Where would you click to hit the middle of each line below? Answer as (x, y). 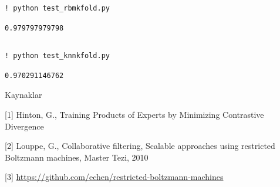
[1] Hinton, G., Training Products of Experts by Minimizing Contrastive (134, 114)
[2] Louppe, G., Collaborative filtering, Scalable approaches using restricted (140, 146)
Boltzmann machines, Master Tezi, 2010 (77, 157)
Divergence (24, 126)
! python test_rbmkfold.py (57, 8)
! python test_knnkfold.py (57, 56)
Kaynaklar (23, 95)
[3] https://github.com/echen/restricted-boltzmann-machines (114, 177)
